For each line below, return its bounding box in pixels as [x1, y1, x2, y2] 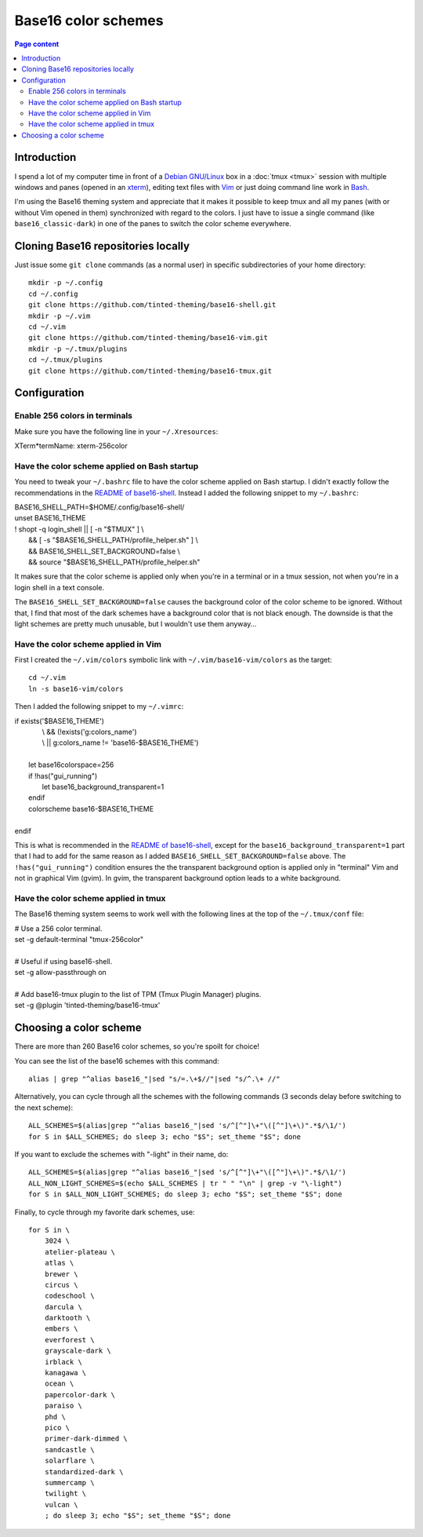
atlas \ [44, 1258, 74, 1268]
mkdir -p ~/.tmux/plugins [28, 344, 128, 353]
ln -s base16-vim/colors [28, 684, 124, 693]
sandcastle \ [44, 1445, 95, 1454]
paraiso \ [44, 1401, 82, 1411]
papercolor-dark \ [44, 1390, 116, 1399]
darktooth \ [44, 1313, 91, 1323]
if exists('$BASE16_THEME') [14, 716, 105, 725]
